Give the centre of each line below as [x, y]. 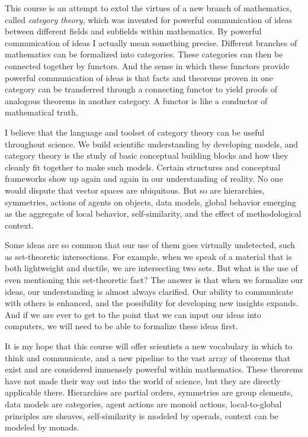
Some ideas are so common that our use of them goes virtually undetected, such [150, 245]
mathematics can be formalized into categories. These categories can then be [144, 54]
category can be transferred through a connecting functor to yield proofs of [141, 89]
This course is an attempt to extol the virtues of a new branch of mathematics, [148, 8]
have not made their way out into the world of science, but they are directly [143, 380]
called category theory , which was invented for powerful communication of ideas [149, 19]
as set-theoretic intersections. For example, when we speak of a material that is [148, 256]
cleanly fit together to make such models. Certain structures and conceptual [143, 167]
